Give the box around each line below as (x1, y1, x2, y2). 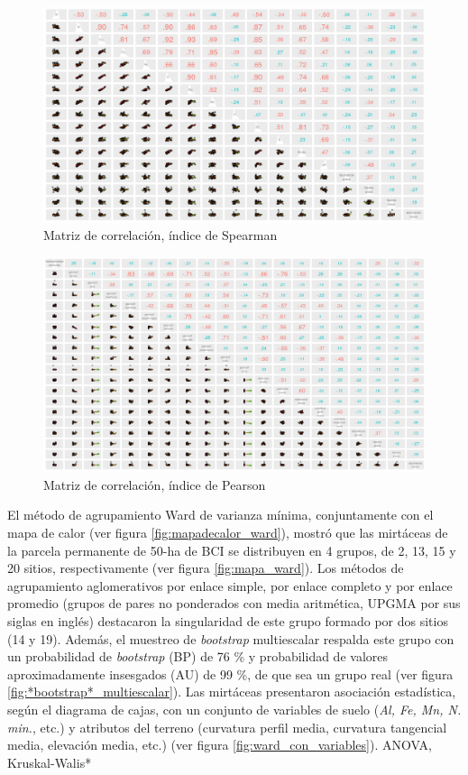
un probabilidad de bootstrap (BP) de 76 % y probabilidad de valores (7, 647, 388, 666)
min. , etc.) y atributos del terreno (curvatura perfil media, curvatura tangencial (7, 717, 447, 736)
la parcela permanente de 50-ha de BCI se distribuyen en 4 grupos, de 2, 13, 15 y (7, 540, 456, 559)
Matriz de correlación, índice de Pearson (43, 475, 266, 494)
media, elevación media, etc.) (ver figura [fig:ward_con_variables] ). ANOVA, (7, 735, 432, 754)
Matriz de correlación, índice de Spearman (43, 226, 278, 244)
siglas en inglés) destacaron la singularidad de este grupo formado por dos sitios (7, 611, 448, 630)
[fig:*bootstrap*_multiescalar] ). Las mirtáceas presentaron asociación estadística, (7, 682, 456, 701)
